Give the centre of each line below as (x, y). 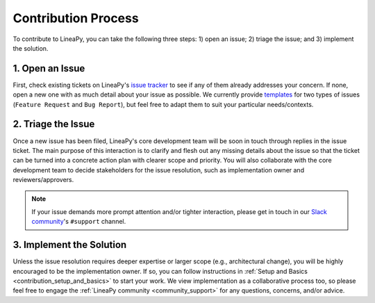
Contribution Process (76, 18)
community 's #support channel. (79, 222)
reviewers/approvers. (43, 180)
